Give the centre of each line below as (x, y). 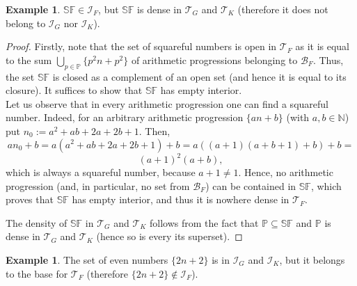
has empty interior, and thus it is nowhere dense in (181, 199)
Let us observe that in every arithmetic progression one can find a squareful (167, 103)
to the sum (29, 59)
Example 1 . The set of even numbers (87, 260)
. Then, (154, 130)
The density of (37, 222)
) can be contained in (251, 185)
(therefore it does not (283, 9)
